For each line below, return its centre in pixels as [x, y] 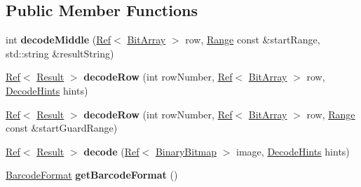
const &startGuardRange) [62, 128]
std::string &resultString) [60, 53]
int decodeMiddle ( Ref [59, 40]
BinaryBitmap [186, 151]
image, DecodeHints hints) [293, 151]
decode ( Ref [111, 151]
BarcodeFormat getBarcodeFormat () [92, 175]
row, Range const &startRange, [253, 40]
